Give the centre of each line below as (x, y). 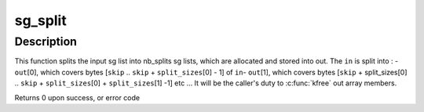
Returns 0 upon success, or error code (77, 97)
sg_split (40, 20)
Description (46, 42)
